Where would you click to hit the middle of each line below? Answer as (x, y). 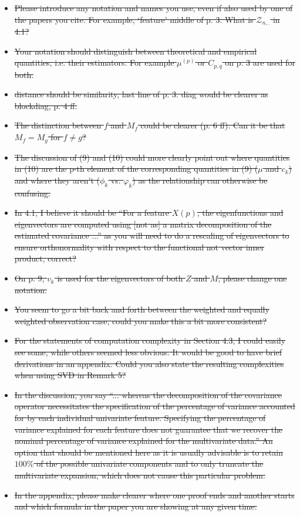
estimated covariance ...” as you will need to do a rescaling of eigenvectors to (152, 235)
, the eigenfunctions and (240, 213)
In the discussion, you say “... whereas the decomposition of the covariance (148, 394)
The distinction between (58, 125)
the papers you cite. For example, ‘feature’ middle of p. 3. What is (134, 19)
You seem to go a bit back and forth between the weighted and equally (142, 309)
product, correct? (45, 258)
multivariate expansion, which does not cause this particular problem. (140, 475)
